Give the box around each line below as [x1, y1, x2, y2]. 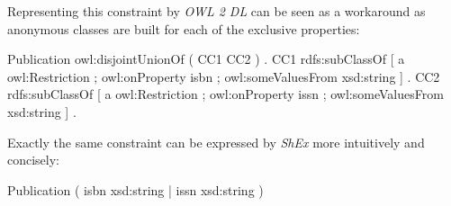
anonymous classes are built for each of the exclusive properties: [7, 19, 360, 38]
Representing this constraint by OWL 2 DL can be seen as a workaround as [7, 2, 426, 20]
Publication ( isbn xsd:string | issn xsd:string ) [7, 180, 264, 199]
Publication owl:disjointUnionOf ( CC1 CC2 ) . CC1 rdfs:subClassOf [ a [7, 49, 405, 68]
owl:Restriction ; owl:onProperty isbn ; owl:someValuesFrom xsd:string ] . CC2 [7, 67, 440, 85]
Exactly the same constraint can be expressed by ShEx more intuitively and [7, 132, 425, 151]
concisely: [7, 150, 60, 169]
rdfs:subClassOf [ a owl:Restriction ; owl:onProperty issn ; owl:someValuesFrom [7, 85, 444, 103]
